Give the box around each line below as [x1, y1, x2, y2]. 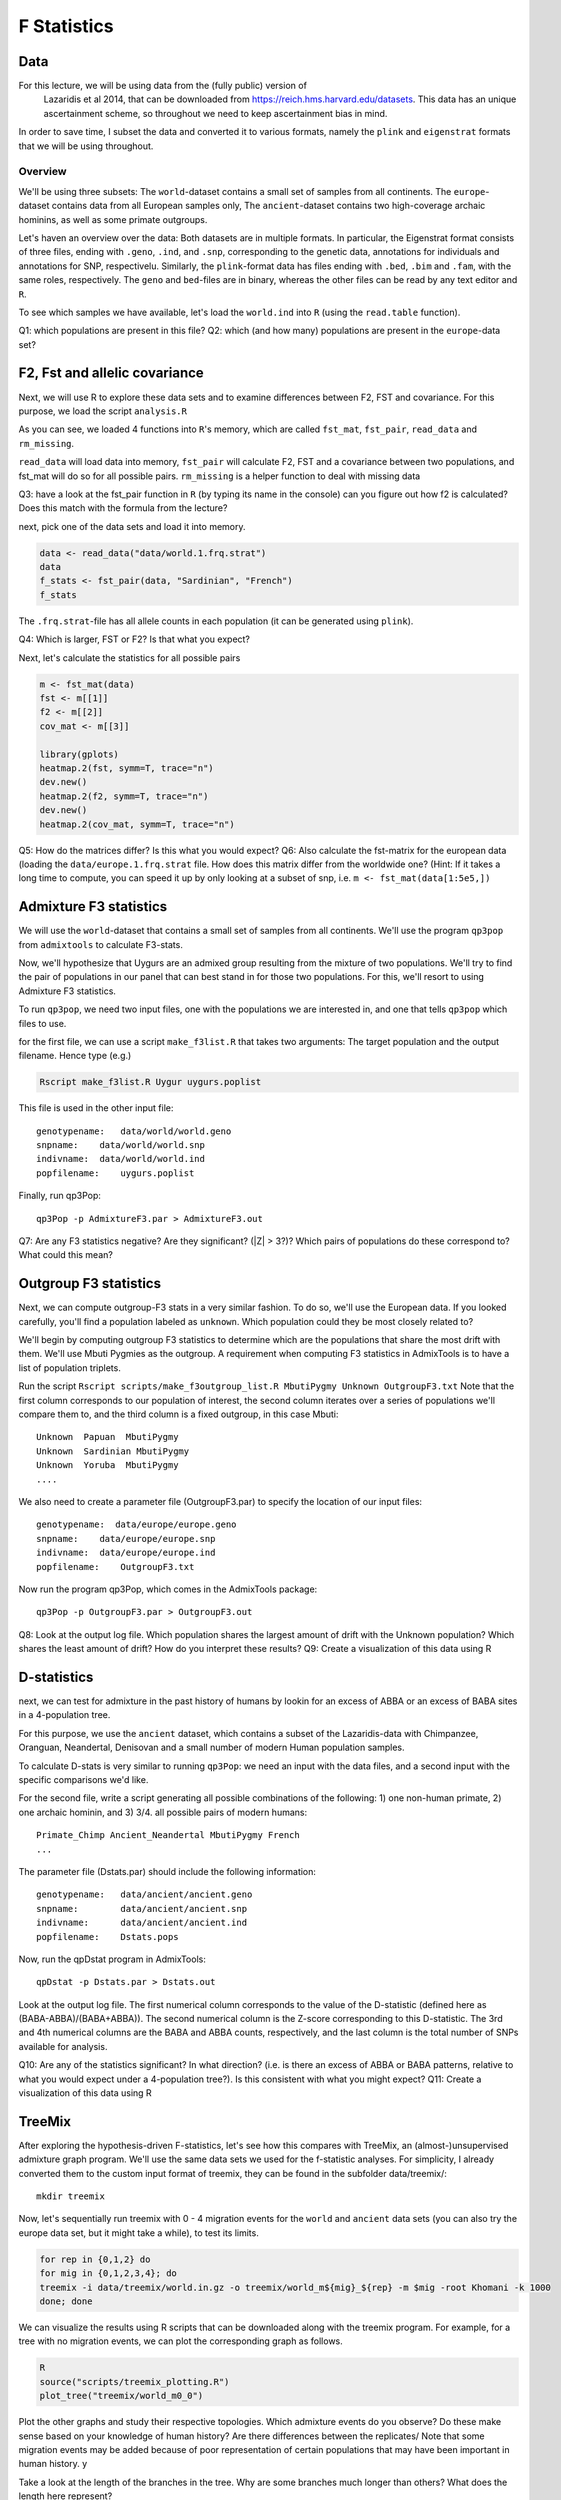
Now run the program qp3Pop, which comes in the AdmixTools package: [18, 1583, 318, 1595]
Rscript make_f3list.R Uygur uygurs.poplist [39, 1076, 262, 1088]
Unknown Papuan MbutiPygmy [36, 1431, 179, 1443]
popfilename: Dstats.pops [36, 1931, 179, 1942]
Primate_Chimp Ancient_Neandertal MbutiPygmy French [36, 1830, 300, 1841]
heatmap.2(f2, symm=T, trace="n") [39, 790, 209, 802]
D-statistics [18, 1668, 94, 1685]
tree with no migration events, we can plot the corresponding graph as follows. [18, 2335, 344, 2347]
